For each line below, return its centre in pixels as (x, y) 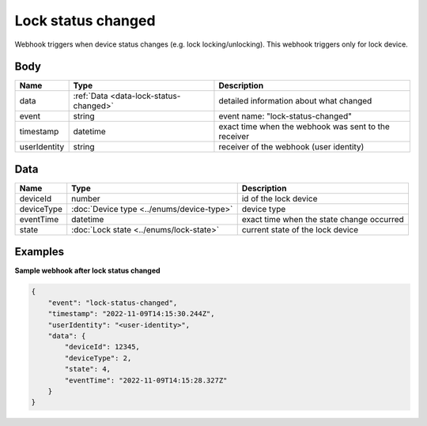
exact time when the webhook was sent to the (304, 126)
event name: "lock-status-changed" (285, 116)
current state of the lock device (300, 229)
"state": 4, (87, 369)
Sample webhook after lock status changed (88, 271)
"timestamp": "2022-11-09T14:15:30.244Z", (131, 314)
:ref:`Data (91, 96)
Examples (40, 252)
